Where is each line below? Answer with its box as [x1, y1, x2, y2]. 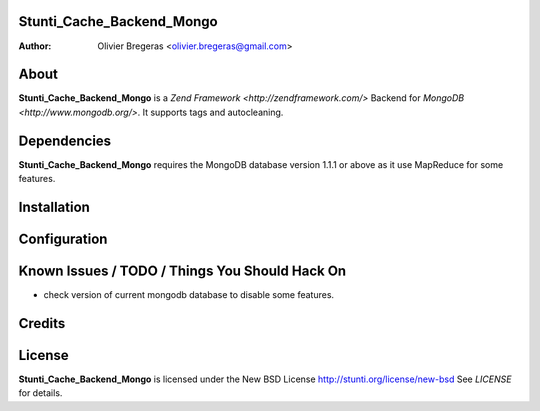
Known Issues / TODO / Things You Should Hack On [18, 262, 347, 279]
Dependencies [18, 132, 112, 149]
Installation [18, 198, 90, 215]
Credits [18, 315, 66, 332]
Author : [18, 40, 52, 52]
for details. [18, 387, 63, 399]
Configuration [18, 230, 108, 247]
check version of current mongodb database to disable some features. [43, 289, 335, 301]
